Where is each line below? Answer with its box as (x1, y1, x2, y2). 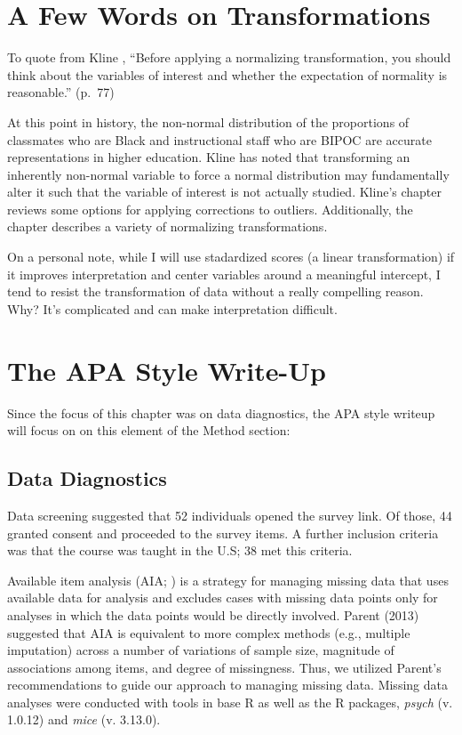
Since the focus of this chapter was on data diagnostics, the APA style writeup (7, 403, 435, 422)
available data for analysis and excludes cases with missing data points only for (7, 588, 438, 607)
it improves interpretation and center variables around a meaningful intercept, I (7, 264, 441, 283)
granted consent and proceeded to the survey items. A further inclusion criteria (7, 523, 439, 542)
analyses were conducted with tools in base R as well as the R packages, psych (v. (7, 692, 453, 711)
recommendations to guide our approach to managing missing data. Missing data (7, 675, 448, 694)
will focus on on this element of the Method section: (7, 421, 291, 440)
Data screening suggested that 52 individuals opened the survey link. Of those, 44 (7, 505, 452, 524)
